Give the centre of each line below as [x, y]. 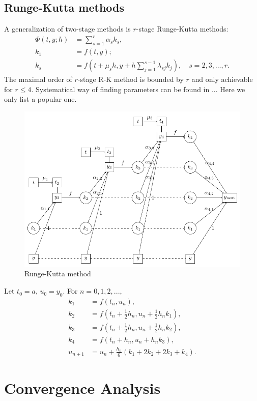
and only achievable [222, 79]
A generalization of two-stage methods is [67, 29]
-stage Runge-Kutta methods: [182, 29]
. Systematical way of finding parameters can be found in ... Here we [138, 89]
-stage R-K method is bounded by [131, 79]
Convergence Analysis [82, 388]
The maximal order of [38, 79]
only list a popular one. [40, 99]
